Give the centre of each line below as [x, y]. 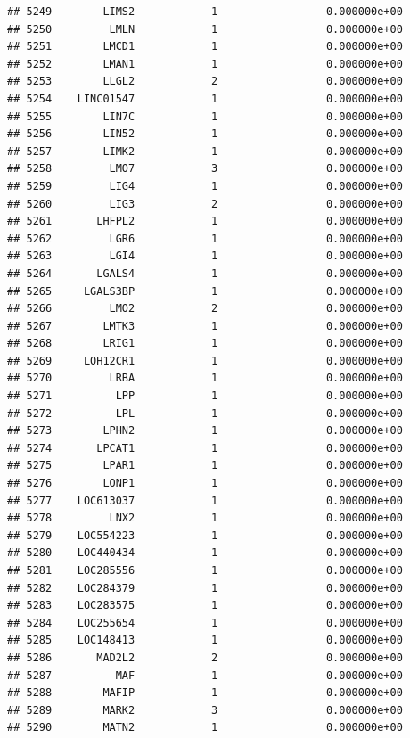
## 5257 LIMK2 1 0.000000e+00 [205, 151]
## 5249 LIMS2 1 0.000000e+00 [205, 12]
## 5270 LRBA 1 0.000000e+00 [205, 378]
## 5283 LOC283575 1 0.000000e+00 [205, 606]
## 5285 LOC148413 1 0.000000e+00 [205, 640]
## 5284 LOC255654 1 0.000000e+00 [205, 623]
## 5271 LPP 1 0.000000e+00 [205, 396]
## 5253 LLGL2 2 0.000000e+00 [205, 82]
